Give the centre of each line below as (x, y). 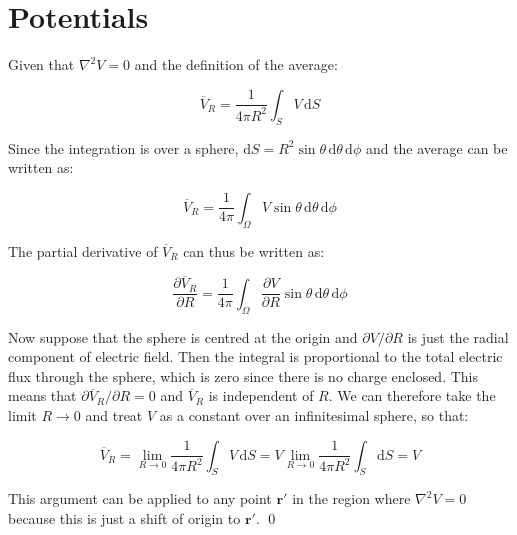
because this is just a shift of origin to (124, 517)
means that (42, 395)
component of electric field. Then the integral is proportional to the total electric (255, 356)
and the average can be (436, 147)
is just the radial (458, 336)
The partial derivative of (83, 250)
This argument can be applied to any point (140, 498)
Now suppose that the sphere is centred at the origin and (183, 336)
